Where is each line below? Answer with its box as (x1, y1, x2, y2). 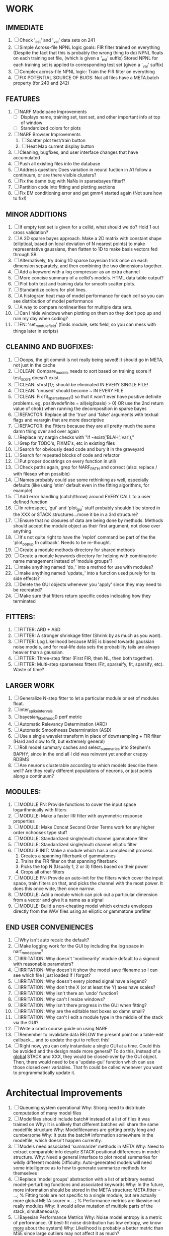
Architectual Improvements (6, 1087, 123, 1099)
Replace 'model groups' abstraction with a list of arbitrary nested (19, 1176, 154, 1182)
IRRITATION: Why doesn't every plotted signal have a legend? (19, 978, 147, 984)
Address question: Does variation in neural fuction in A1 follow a (19, 167, 151, 173)
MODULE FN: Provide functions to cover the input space (19, 801, 136, 807)
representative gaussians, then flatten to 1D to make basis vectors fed (13, 246, 158, 252)
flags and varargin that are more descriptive (13, 417, 105, 423)
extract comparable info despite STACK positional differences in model (13, 1148, 160, 1155)
